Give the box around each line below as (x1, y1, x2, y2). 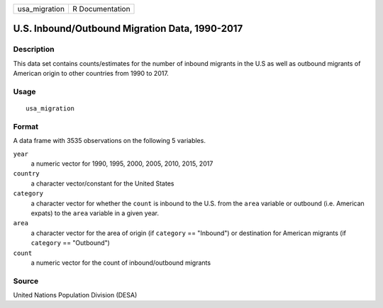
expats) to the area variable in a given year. (30, 209, 160, 217)
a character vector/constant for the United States (30, 179, 174, 188)
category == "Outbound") (30, 239, 110, 247)
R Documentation (72, 4, 131, 13)
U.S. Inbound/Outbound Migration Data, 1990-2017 (13, 23, 243, 35)
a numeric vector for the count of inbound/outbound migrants (30, 258, 211, 267)
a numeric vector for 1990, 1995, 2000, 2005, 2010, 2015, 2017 (30, 159, 213, 168)
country (13, 170, 40, 178)
